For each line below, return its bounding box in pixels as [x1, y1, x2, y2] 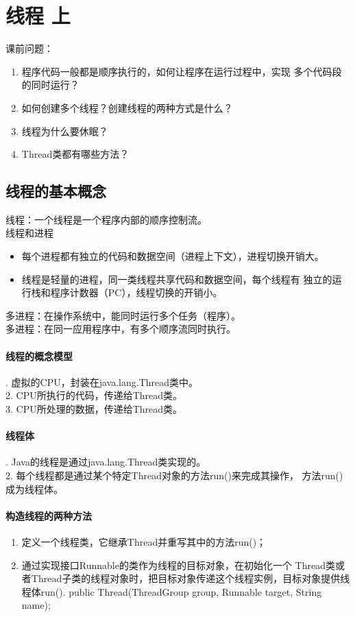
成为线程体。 [5, 481, 63, 496]
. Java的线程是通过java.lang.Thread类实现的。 [5, 455, 206, 469]
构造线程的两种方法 [5, 508, 92, 522]
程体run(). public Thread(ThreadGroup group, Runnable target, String [21, 584, 322, 598]
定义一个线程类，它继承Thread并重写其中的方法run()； [21, 535, 267, 548]
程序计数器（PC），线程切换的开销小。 [50, 285, 223, 300]
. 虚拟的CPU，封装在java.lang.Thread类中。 [5, 374, 199, 389]
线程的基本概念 [5, 180, 106, 202]
